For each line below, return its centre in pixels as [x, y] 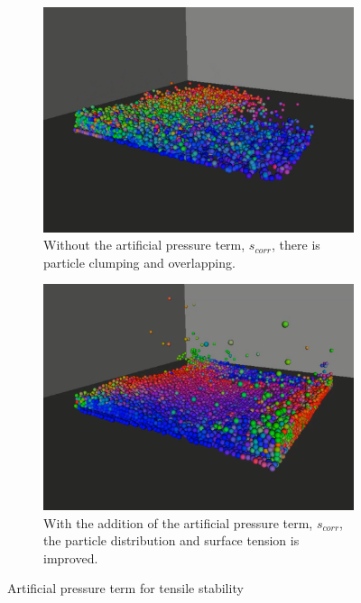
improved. [71, 557]
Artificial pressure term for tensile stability [125, 588]
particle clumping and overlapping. [139, 262]
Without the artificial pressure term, [144, 245]
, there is [296, 245]
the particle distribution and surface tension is [171, 540]
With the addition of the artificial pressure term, [178, 522]
